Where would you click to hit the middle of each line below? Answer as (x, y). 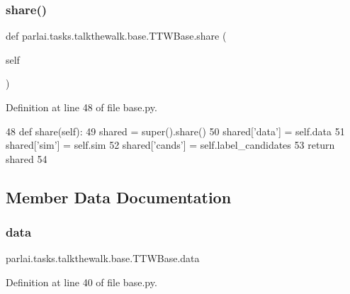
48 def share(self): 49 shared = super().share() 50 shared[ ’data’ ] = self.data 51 (175, 131)
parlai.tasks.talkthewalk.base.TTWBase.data (103, 258)
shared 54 (27, 158)
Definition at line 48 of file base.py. (81, 107)
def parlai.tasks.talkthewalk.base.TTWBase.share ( (116, 36)
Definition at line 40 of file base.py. (81, 282)
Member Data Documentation (119, 197)
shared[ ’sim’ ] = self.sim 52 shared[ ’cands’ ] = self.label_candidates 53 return (170, 145)
